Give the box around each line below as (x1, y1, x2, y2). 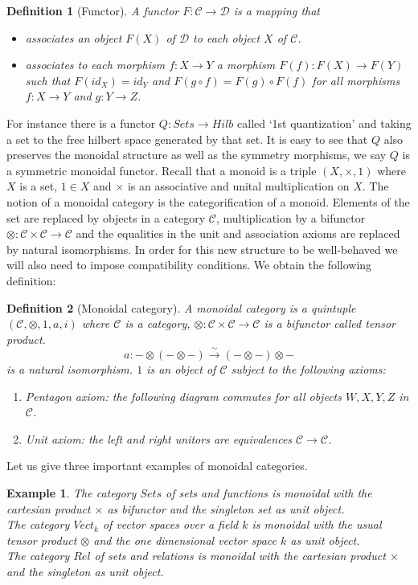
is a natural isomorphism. (6, 361, 133, 378)
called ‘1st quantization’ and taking (237, 114, 412, 131)
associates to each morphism (25, 56, 166, 73)
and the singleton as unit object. (6, 563, 164, 580)
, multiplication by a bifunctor (216, 209, 366, 226)
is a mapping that (233, 2, 320, 18)
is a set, (19, 178, 58, 194)
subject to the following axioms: (231, 361, 386, 378)
